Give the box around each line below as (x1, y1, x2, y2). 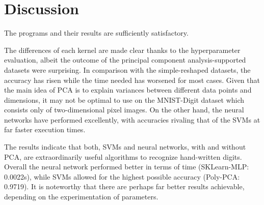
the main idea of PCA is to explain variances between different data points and (4, 84, 252, 95)
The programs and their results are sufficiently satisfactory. (4, 27, 189, 38)
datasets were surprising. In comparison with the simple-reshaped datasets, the (4, 64, 251, 75)
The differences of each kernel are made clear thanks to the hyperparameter (4, 44, 241, 55)
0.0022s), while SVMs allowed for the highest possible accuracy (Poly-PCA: (4, 171, 240, 182)
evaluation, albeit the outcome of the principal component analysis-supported (4, 54, 246, 65)
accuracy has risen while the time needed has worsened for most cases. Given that (4, 74, 260, 85)
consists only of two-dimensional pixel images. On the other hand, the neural (4, 104, 244, 115)
